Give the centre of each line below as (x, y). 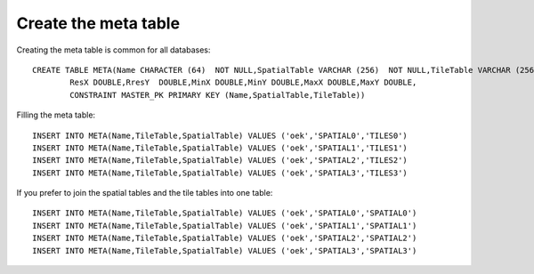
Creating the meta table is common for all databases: (113, 50)
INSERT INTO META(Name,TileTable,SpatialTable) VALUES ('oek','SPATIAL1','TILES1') (220, 148)
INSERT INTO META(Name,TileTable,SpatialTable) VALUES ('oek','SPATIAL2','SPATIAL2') (225, 238)
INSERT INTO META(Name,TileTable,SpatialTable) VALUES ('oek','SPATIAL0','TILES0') (220, 135)
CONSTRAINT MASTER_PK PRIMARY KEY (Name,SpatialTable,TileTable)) (218, 95)
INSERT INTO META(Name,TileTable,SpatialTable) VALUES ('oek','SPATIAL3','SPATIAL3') (225, 250)
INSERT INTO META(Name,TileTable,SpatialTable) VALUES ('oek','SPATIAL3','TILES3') (220, 173)
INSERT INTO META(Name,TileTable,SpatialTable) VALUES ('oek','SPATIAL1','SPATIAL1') (225, 226)
